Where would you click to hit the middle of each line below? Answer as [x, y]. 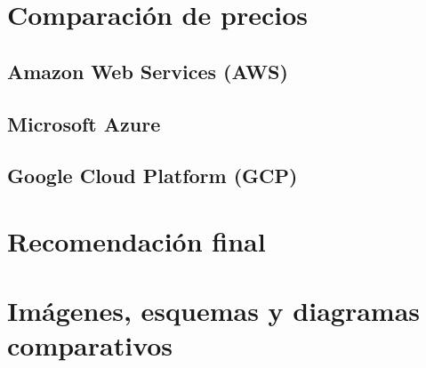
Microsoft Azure [84, 123]
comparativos [90, 345]
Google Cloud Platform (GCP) [153, 176]
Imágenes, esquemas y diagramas [213, 311]
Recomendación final [137, 240]
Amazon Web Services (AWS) [148, 71]
